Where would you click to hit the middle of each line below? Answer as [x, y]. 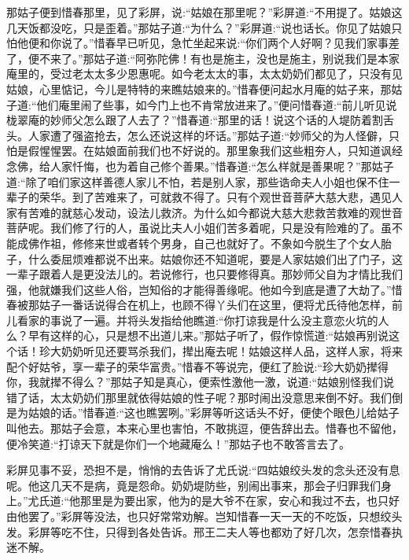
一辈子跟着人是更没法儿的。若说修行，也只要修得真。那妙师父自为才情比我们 [204, 274]
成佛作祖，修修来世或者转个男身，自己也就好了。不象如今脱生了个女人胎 [204, 243]
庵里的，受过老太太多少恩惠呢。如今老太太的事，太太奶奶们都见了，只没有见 [204, 74]
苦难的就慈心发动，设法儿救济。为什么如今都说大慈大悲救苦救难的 [199, 212]
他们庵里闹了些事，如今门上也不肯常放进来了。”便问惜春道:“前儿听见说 [217, 104]
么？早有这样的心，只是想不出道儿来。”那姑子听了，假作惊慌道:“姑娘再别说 [198, 335]
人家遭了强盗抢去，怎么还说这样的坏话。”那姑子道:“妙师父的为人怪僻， [208, 135]
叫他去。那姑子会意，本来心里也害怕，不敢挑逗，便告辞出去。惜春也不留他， [204, 428]
